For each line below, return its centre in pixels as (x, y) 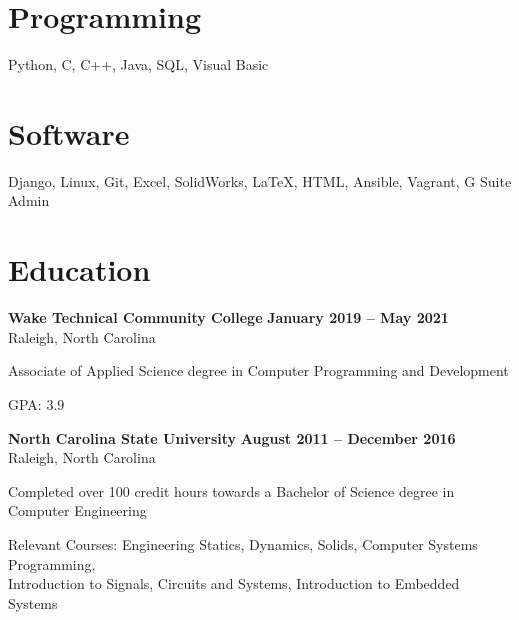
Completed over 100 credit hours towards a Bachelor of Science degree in (231, 490)
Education (79, 269)
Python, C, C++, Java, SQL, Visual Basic (138, 64)
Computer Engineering (77, 510)
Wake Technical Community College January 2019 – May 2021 (228, 317)
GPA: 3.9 (36, 403)
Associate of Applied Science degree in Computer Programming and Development (258, 370)
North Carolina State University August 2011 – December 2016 (232, 437)
